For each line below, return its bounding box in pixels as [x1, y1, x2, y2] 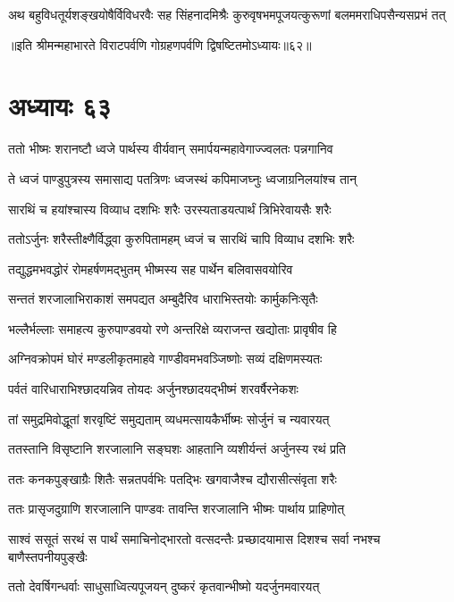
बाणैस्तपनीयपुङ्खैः [8, 547, 88, 565]
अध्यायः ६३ [8, 88, 112, 124]
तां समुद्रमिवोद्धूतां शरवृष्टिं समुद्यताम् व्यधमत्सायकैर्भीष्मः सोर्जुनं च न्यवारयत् [8, 409, 330, 428]
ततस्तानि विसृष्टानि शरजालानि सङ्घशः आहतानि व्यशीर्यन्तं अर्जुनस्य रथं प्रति [8, 439, 347, 458]
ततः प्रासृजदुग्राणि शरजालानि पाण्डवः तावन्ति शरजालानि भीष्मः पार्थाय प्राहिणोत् [8, 499, 345, 518]
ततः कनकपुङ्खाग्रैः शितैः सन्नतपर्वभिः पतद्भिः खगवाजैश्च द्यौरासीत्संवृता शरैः [8, 469, 337, 488]
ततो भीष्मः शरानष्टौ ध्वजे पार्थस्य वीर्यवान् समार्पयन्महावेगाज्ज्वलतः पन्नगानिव [8, 139, 333, 158]
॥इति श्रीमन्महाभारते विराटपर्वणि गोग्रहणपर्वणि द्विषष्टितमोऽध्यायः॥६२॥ [8, 35, 312, 54]
